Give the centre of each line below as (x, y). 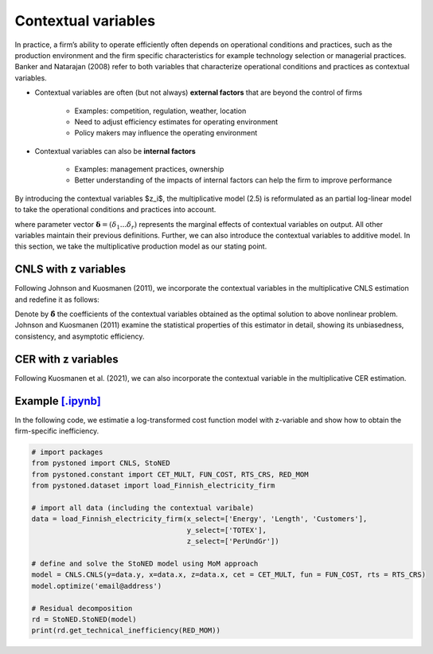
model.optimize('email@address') (97, 586)
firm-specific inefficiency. (57, 431)
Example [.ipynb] (58, 401)
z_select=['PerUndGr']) (233, 541)
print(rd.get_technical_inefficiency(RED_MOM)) (126, 631)
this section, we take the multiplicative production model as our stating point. (141, 246)
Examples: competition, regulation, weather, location (160, 111)
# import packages (67, 452)
